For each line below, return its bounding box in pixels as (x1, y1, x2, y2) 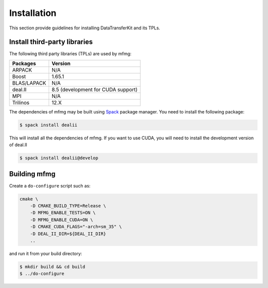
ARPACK (12, 66, 32, 73)
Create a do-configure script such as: (9, 183, 91, 189)
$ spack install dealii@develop (19, 155, 99, 161)
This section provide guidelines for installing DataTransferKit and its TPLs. (9, 25, 160, 31)
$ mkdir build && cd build (19, 264, 85, 270)
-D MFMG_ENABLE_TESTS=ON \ (30, 210, 96, 216)
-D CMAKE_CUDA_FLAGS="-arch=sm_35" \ (30, 224, 122, 230)
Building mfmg (9, 170, 56, 178)
